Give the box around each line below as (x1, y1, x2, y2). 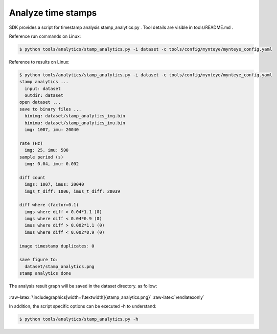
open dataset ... (19, 99, 61, 105)
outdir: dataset (24, 93, 64, 98)
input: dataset (24, 86, 61, 91)
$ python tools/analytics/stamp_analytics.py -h (19, 316, 138, 322)
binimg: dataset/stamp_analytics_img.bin (24, 113, 126, 119)
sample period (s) (19, 154, 64, 160)
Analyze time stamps (9, 7, 97, 18)
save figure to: (19, 257, 59, 263)
